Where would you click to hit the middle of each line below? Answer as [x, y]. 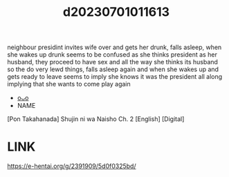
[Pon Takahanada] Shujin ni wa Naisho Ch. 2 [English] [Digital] [96, 119]
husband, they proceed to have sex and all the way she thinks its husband [112, 62]
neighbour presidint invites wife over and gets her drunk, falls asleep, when [114, 47]
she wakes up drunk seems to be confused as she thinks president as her [112, 55]
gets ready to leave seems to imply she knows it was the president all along [115, 77]
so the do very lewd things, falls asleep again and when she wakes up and [113, 69]
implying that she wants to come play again [69, 84]
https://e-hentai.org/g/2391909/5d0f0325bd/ [72, 166]
